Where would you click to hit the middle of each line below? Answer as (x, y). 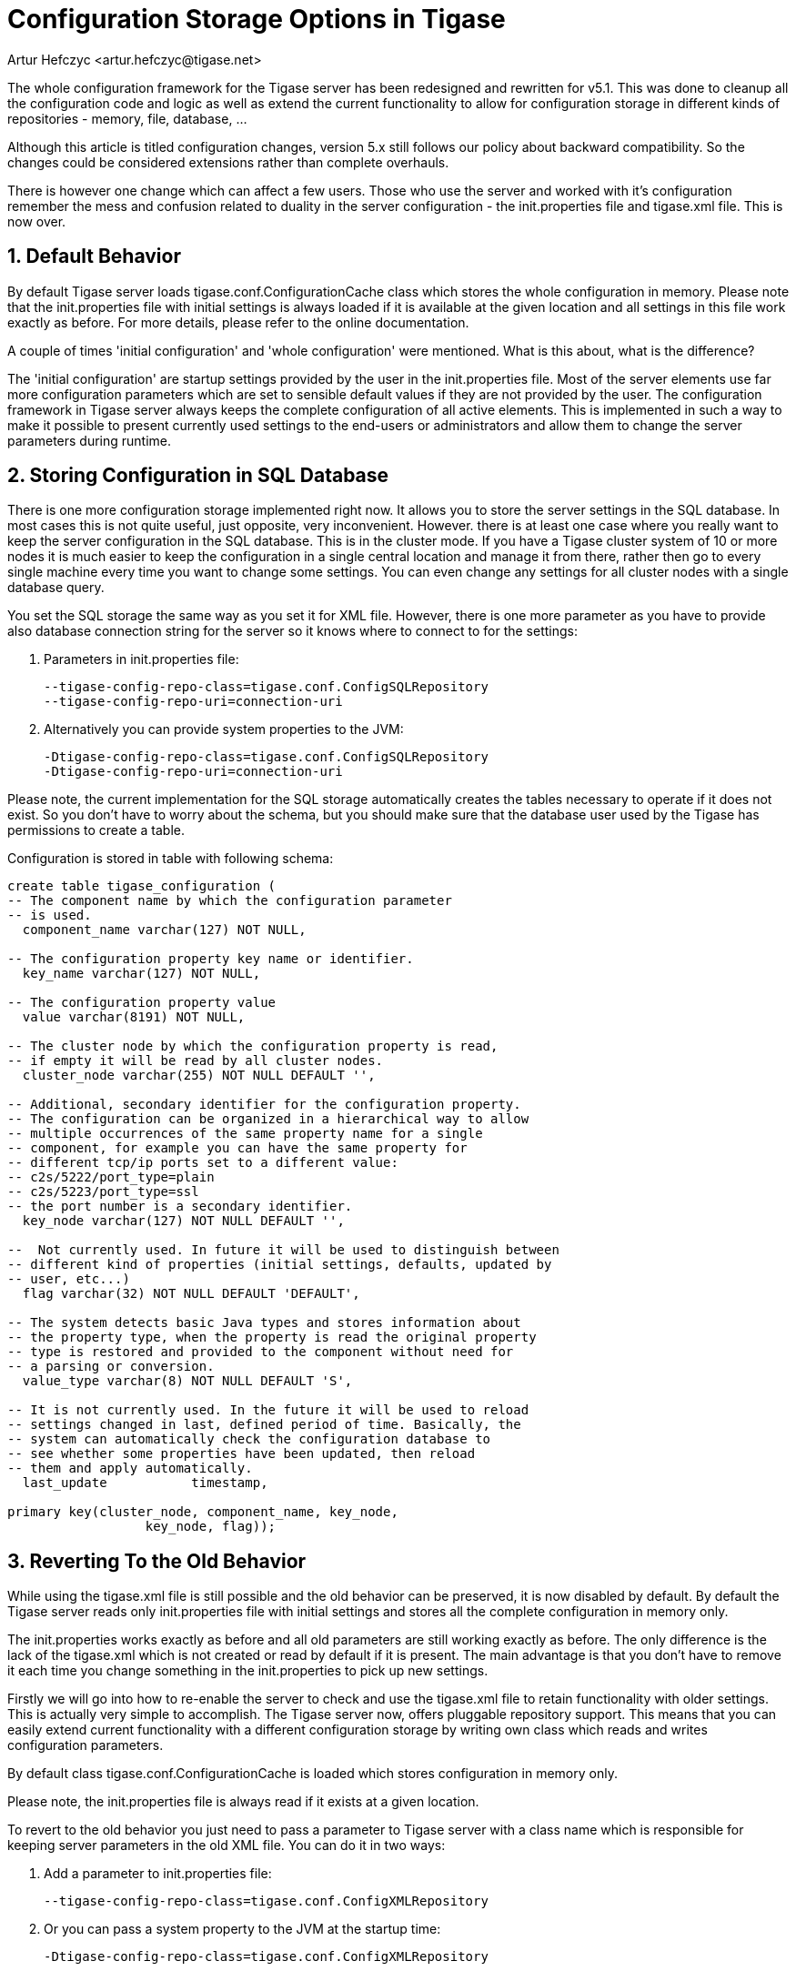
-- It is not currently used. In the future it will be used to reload (268, 1410)
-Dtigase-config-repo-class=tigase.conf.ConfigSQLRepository (266, 757)
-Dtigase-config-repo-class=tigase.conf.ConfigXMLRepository (266, 1957)
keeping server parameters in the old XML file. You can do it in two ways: (227, 1845)
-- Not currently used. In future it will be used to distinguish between (283, 1250)
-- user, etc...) (69, 1279)
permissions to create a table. (96, 830)
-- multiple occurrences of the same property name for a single (245, 1134)
